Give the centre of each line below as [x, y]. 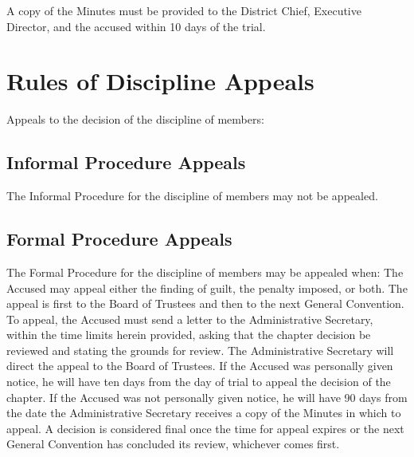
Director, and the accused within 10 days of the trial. [136, 26]
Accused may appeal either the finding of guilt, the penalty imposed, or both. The [207, 288]
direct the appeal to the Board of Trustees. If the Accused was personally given [200, 366]
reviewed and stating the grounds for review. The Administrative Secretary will [200, 350]
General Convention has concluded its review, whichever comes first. [173, 444]
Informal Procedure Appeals [126, 162]
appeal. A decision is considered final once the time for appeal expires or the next [205, 428]
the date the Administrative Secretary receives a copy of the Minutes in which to [204, 413]
